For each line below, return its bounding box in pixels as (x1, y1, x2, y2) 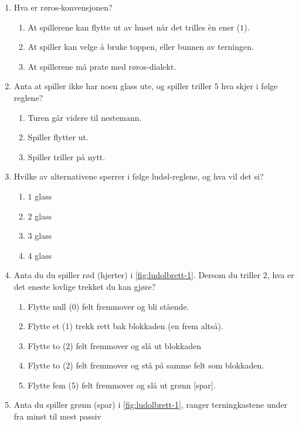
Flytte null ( (28, 300, 72, 312)
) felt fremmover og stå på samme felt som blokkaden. (70, 359, 264, 371)
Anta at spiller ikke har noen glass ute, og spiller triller (13, 80, 212, 92)
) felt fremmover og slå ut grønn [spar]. (76, 378, 216, 391)
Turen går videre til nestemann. (28, 111, 142, 123)
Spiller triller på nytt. (28, 150, 106, 163)
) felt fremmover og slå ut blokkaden (70, 339, 202, 351)
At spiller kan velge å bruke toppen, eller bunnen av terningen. (28, 40, 254, 53)
